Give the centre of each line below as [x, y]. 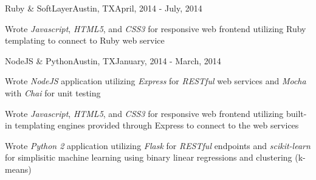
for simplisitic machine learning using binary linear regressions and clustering [149, 157]
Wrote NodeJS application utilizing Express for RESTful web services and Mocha [156, 81]
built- [296, 113]
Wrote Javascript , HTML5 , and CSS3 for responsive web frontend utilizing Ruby [156, 28]
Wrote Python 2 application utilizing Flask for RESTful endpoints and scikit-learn [158, 145]
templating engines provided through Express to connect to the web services [157, 125]
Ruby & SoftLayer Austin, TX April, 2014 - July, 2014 [104, 8]
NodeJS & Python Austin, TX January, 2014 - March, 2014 [113, 60]
